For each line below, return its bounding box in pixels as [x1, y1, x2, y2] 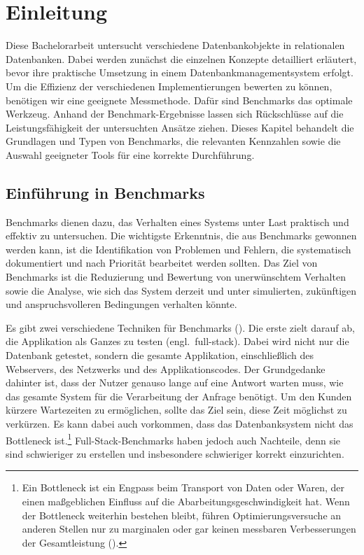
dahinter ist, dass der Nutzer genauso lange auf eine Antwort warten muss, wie [6, 375, 344, 390]
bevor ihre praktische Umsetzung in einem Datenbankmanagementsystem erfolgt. [6, 65, 353, 80]
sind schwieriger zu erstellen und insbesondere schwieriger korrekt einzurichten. [6, 446, 344, 461]
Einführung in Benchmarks [6, 181, 205, 203]
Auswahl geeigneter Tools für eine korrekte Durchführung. [6, 147, 255, 162]
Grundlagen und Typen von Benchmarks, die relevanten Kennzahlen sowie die [6, 134, 341, 148]
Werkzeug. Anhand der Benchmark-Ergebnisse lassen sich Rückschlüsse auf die [6, 106, 344, 121]
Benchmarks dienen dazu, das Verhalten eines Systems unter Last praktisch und [6, 214, 349, 229]
